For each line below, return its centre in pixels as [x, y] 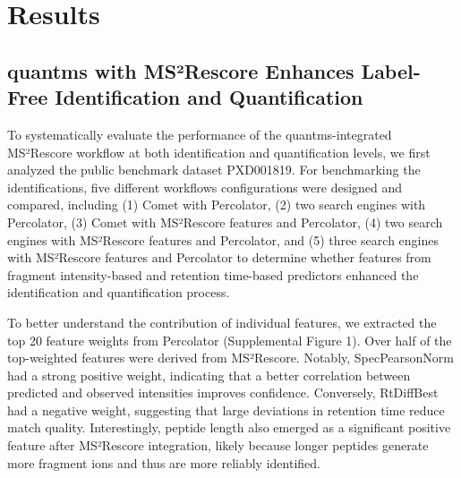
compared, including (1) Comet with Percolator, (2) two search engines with [217, 205]
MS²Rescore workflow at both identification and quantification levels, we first [219, 152]
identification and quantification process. [119, 292]
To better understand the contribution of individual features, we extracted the [222, 322]
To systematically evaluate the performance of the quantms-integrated [200, 134]
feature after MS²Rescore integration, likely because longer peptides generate [218, 445]
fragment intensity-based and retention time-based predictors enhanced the [213, 274]
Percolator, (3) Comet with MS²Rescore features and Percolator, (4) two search [225, 222]
